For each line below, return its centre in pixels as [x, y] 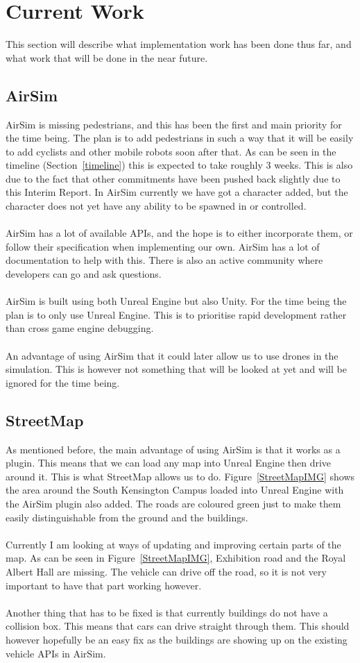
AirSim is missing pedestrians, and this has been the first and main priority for [174, 124]
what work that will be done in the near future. [107, 57]
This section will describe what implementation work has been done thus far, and [179, 44]
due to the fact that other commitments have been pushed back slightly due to [173, 178]
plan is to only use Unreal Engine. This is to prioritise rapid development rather [176, 314]
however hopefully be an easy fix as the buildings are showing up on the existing [177, 639]
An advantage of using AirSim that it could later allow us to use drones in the [172, 355]
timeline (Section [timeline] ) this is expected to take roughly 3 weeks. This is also [179, 165]
